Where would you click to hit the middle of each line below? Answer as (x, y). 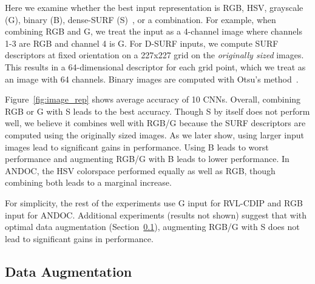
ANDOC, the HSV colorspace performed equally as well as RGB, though (140, 170)
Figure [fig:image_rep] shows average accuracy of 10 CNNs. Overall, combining (153, 99)
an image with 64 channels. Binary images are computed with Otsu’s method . (152, 79)
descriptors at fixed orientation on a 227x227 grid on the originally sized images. (154, 55)
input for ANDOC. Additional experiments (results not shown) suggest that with (156, 215)
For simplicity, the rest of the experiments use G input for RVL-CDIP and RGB (154, 202)
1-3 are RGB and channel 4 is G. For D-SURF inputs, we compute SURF (142, 43)
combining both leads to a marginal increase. (88, 182)
